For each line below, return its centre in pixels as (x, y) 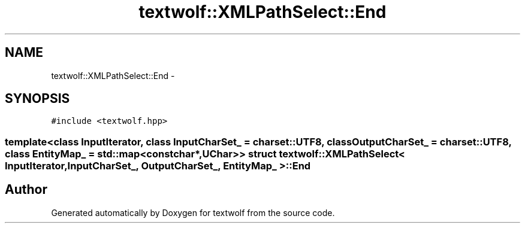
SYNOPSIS (37, 99)
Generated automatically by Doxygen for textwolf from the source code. (193, 212)
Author (26, 190)
